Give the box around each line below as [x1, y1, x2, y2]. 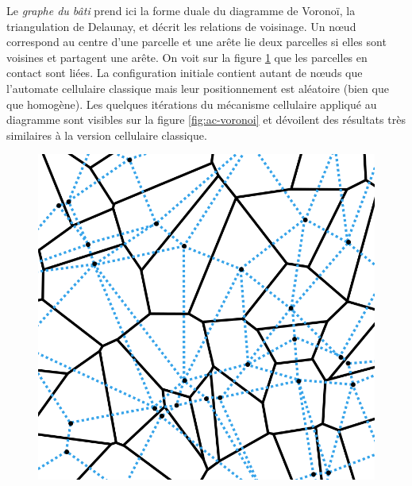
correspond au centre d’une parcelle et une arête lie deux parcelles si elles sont [6, 33, 387, 50]
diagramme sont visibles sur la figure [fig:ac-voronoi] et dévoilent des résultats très [6, 111, 406, 128]
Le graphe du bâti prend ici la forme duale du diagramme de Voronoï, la [6, 2, 356, 18]
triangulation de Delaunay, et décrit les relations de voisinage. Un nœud [6, 17, 356, 34]
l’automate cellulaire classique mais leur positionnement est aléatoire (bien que [6, 79, 389, 96]
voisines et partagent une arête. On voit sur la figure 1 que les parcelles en [6, 48, 368, 65]
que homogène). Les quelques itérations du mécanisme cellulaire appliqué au [6, 95, 377, 112]
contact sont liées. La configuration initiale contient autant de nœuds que [6, 64, 363, 81]
